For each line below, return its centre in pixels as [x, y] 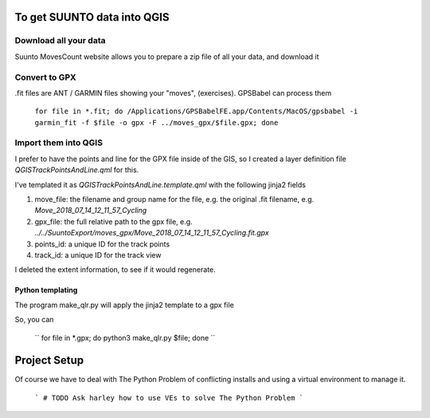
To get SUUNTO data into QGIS [92, 17]
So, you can [34, 320]
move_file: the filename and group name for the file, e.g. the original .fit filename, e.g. [174, 199]
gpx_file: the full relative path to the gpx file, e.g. [113, 221]
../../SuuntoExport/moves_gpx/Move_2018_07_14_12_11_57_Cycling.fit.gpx [152, 233]
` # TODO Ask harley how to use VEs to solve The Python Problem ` [169, 398]
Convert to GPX [45, 77]
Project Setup [49, 360]
